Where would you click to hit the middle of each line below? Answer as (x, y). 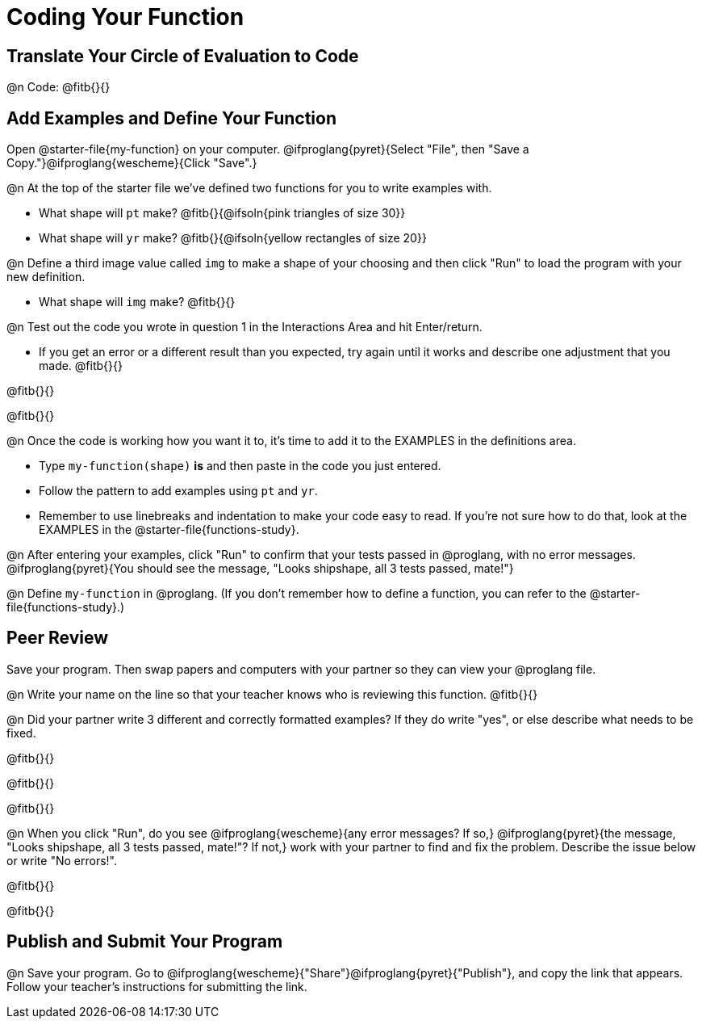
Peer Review (57, 638)
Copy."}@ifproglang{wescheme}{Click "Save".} (132, 163)
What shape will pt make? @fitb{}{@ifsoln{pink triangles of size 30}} (222, 213)
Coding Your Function (125, 17)
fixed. (21, 733)
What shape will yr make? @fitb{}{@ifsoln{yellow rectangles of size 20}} (233, 238)
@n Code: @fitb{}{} (58, 87)
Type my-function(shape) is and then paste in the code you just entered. (240, 466)
